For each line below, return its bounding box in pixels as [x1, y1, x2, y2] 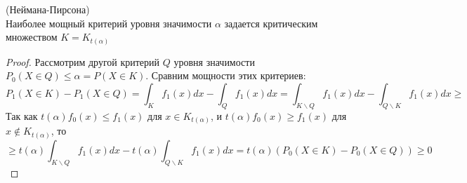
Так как [6, 108, 38, 123]
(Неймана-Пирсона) [6, 2, 90, 16]
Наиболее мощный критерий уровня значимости [6, 15, 212, 30]
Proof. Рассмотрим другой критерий [6, 54, 160, 69]
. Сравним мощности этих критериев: [145, 68, 306, 83]
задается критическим [224, 15, 318, 30]
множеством [6, 29, 58, 44]
